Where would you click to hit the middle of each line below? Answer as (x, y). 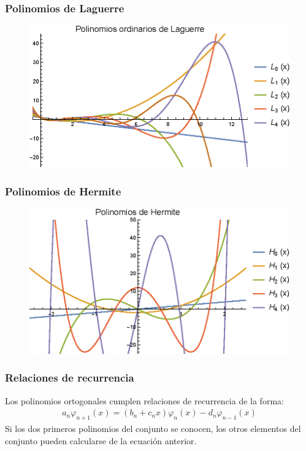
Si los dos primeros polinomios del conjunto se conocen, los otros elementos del (153, 429)
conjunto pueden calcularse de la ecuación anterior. (101, 440)
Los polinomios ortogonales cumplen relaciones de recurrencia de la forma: (144, 400)
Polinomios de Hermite (63, 191)
